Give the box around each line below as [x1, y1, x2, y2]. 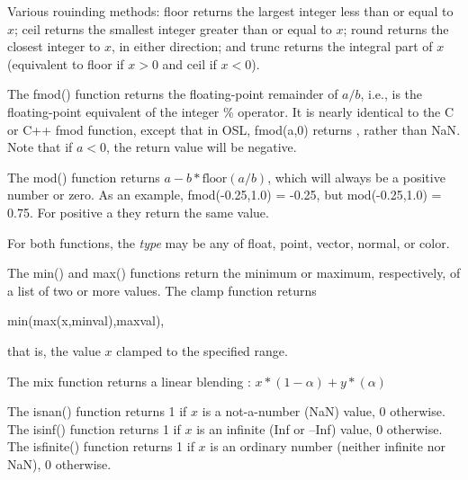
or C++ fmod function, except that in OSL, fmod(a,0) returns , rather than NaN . [7, 120, 461, 138]
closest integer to [7, 37, 101, 56]
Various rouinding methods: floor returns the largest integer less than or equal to [7, 2, 454, 20]
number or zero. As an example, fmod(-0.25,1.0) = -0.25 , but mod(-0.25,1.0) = [7, 185, 442, 204]
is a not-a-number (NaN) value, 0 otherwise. [202, 402, 445, 421]
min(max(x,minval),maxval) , [7, 311, 165, 330]
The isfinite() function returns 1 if [7, 437, 194, 456]
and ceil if [162, 54, 217, 73]
